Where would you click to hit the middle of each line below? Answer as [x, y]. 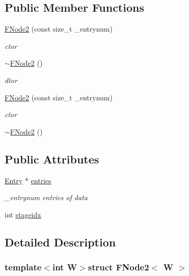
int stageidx [23, 214]
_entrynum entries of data [46, 197]
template [23, 267]
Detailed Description [60, 242]
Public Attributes [52, 159]
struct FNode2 [118, 267]
